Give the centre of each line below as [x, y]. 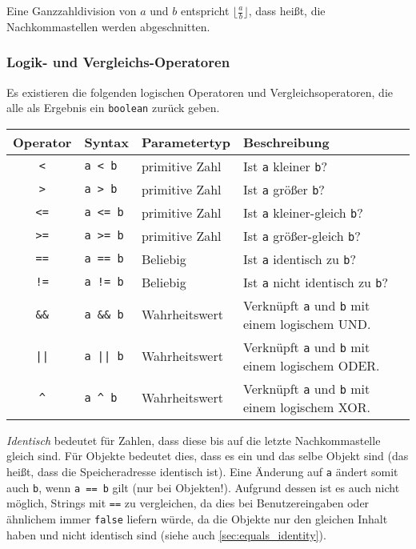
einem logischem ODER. [311, 365]
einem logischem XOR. [306, 407]
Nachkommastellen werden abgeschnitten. [108, 26]
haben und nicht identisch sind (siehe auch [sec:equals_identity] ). [166, 534]
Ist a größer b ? [284, 189]
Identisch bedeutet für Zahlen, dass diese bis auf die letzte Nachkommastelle [194, 440]
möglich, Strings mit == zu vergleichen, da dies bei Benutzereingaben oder [188, 503]
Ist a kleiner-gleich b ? [303, 212]
